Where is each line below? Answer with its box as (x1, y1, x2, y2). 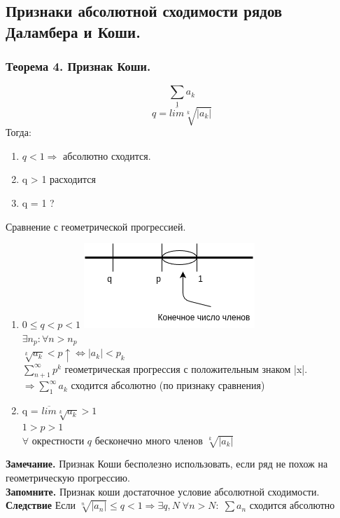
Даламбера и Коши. (6, 20, 141, 42)
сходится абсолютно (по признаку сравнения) (71, 378, 265, 393)
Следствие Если (6, 498, 76, 512)
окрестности (31, 432, 85, 447)
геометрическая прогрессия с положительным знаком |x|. (64, 361, 308, 376)
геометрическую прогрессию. (6, 470, 130, 484)
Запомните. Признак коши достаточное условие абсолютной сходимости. (6, 484, 320, 498)
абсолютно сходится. (63, 148, 151, 163)
